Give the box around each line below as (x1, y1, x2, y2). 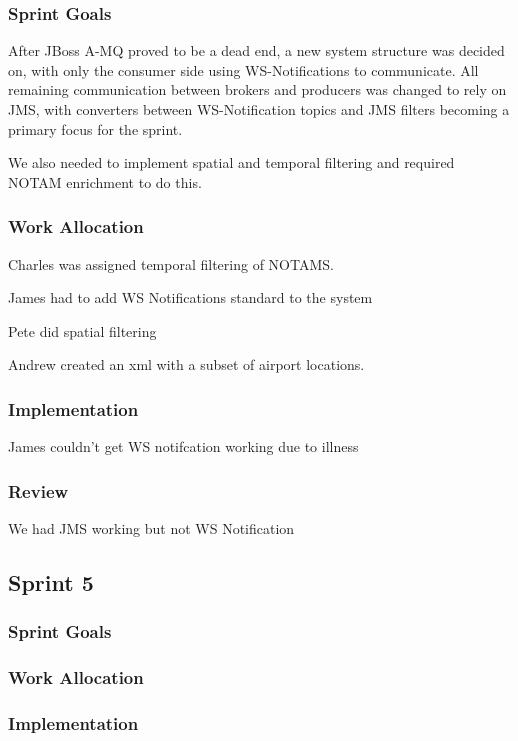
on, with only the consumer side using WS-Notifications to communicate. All (8, 59, 479, 80)
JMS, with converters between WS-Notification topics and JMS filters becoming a (8, 99, 510, 119)
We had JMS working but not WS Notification (8, 518, 295, 538)
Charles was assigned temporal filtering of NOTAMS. (8, 253, 334, 274)
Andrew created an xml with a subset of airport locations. (8, 354, 365, 375)
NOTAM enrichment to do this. (8, 171, 202, 192)
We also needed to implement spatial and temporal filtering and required (8, 152, 455, 173)
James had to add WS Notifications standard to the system (8, 287, 373, 308)
